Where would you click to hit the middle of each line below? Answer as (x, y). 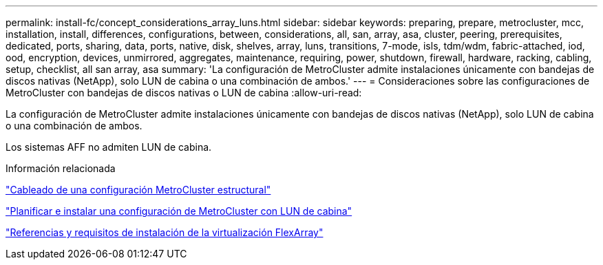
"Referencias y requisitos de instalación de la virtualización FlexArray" (165, 232)
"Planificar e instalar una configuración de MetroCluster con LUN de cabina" (179, 211)
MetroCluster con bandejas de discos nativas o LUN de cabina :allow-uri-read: (184, 93)
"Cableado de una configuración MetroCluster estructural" (138, 190)
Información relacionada (61, 168)
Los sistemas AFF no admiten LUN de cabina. (109, 147)
